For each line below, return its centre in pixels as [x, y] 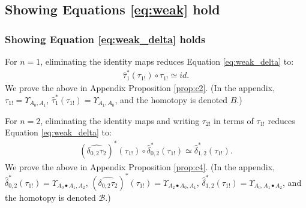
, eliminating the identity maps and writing [120, 120]
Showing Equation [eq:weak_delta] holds [105, 39]
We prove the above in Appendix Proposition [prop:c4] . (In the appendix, [140, 166]
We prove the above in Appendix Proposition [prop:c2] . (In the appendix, [140, 88]
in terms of [234, 120]
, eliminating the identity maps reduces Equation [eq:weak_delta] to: [167, 61]
